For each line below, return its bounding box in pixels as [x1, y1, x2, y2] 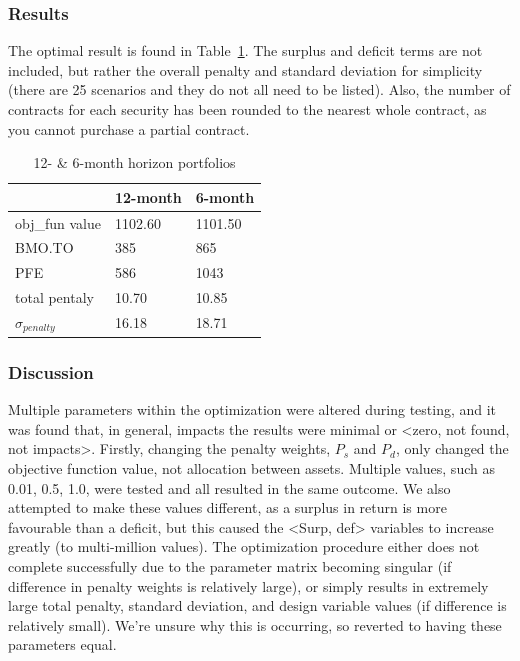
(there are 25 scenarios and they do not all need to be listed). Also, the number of [8, 79, 511, 100]
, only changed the [395, 438, 509, 459]
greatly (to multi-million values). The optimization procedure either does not [8, 536, 480, 557]
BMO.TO [15, 237, 74, 258]
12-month [114, 186, 182, 207]
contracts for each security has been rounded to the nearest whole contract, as [8, 99, 487, 119]
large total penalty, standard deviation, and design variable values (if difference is [8, 595, 507, 616]
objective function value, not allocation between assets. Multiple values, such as [8, 457, 495, 478]
